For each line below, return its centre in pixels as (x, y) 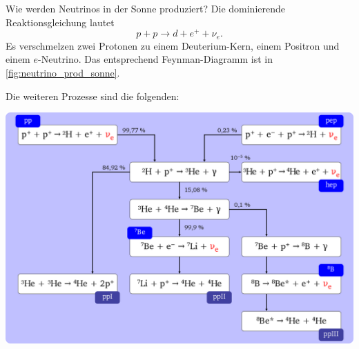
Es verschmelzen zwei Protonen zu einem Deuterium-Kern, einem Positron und (173, 45)
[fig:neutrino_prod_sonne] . (63, 72)
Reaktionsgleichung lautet (60, 22)
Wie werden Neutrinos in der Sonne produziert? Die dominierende (145, 8)
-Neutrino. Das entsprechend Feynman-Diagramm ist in (155, 59)
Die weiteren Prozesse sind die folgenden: (93, 96)
